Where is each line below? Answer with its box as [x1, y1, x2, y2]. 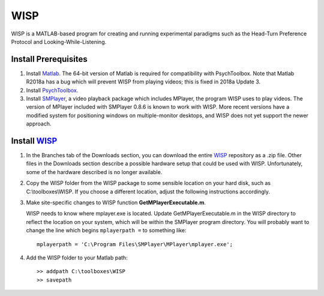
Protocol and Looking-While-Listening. [11, 38, 107, 45]
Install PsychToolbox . [26, 86, 79, 94]
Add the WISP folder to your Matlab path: [26, 254, 128, 261]
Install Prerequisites [11, 54, 88, 64]
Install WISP [11, 136, 58, 146]
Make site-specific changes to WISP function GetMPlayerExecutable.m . [26, 199, 206, 207]
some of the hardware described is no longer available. [26, 168, 163, 175]
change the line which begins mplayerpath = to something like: [26, 227, 187, 234]
